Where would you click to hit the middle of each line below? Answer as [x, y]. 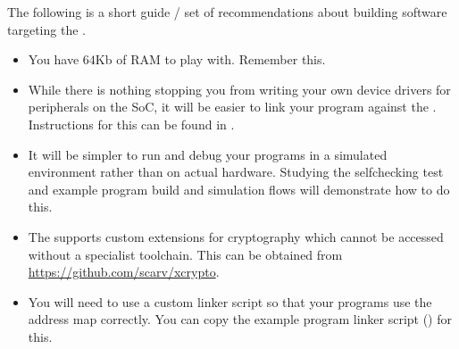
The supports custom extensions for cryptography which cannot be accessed [236, 236]
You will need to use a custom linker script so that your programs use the [230, 301]
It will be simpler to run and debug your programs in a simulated [208, 154]
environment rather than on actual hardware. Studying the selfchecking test [236, 172]
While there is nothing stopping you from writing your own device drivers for [239, 89]
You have [54, 59]
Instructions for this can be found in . [131, 124]
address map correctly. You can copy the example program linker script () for [240, 319]
